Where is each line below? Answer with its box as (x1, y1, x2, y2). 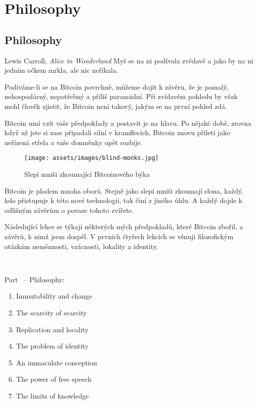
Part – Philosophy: (4, 274, 65, 284)
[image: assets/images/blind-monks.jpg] (24, 154, 159, 162)
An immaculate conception (16, 357, 97, 367)
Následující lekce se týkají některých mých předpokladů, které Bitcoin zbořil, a (4, 221, 243, 232)
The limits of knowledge (16, 390, 89, 401)
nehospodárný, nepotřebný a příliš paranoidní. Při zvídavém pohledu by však (4, 91, 238, 101)
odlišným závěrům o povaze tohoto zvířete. (4, 204, 134, 215)
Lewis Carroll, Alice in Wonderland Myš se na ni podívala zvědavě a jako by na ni (4, 55, 254, 65)
